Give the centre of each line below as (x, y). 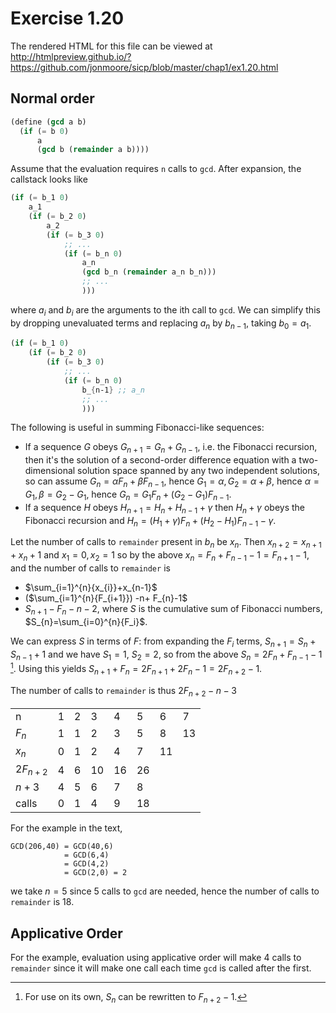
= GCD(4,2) (86, 864)
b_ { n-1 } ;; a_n (113, 390)
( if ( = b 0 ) (44, 131)
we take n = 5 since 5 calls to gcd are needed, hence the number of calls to (165, 891)
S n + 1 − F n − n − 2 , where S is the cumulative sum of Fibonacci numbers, (173, 610)
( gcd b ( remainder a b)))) (93, 150)
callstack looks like (49, 179)
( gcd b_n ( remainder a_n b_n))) (149, 272)
